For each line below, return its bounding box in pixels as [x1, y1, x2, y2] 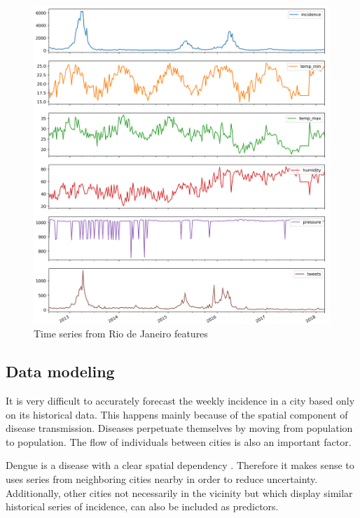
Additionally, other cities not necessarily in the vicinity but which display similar [6, 485, 353, 500]
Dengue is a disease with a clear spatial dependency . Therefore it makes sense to [6, 458, 354, 472]
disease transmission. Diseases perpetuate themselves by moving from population [6, 421, 353, 435]
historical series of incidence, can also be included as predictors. [6, 499, 279, 514]
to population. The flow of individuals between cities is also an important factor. [6, 434, 352, 449]
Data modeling [6, 360, 115, 382]
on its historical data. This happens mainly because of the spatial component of [6, 407, 348, 421]
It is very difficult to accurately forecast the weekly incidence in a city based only [6, 393, 355, 408]
